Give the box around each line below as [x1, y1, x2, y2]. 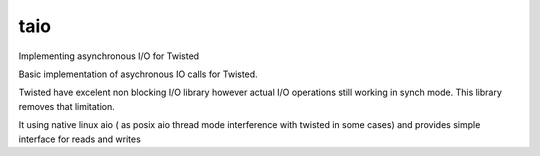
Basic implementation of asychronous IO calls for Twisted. [18, 68, 259, 80]
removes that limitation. [18, 100, 115, 112]
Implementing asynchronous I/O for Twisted [18, 50, 200, 62]
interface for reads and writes [18, 133, 142, 145]
